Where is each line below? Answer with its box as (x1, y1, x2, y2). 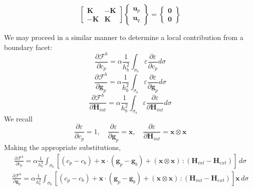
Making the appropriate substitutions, (4, 142, 121, 152)
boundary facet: (4, 41, 53, 52)
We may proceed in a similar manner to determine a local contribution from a (4, 32, 243, 42)
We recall (4, 113, 33, 123)
